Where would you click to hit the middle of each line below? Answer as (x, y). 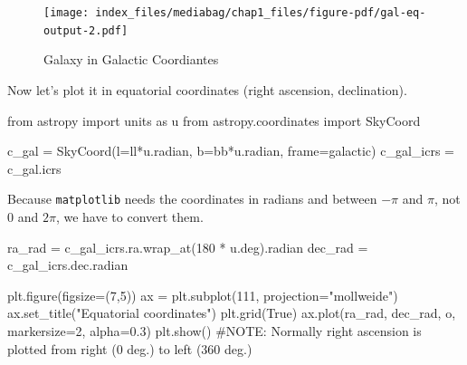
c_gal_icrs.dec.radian (68, 265)
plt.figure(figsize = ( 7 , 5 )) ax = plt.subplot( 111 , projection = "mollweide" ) (203, 295)
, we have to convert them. (129, 216)
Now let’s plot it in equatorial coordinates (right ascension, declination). (207, 89)
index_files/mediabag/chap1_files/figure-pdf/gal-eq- (261, 13)
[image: (67, 13)
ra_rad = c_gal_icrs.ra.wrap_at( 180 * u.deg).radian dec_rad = (188, 247)
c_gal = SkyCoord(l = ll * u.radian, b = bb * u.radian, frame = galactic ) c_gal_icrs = (231, 151)
